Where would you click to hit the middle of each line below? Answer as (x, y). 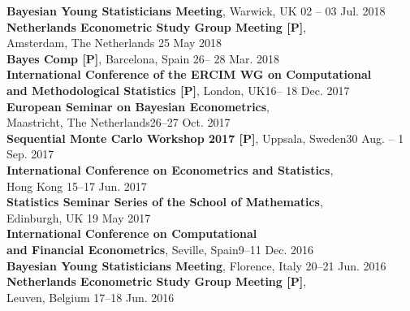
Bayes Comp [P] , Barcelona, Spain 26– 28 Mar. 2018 (143, 58)
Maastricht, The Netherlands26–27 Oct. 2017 (119, 122)
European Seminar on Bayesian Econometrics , (138, 106)
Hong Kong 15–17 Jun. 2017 (77, 186)
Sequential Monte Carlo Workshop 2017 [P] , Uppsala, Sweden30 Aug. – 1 (205, 138)
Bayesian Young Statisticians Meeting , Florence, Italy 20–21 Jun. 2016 (196, 265)
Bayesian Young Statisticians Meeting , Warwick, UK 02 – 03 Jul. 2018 (196, 11)
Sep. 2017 (30, 154)
